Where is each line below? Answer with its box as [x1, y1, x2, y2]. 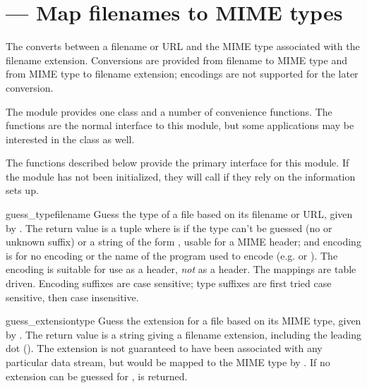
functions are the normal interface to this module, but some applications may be [6, 118, 354, 133]
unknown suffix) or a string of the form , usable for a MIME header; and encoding [6, 234, 361, 249]
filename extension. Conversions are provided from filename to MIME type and [6, 52, 347, 67]
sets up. [6, 183, 39, 198]
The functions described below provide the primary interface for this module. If [6, 155, 349, 170]
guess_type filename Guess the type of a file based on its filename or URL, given [6, 207, 353, 222]
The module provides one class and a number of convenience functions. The [6, 104, 332, 119]
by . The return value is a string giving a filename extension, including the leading [6, 327, 361, 341]
